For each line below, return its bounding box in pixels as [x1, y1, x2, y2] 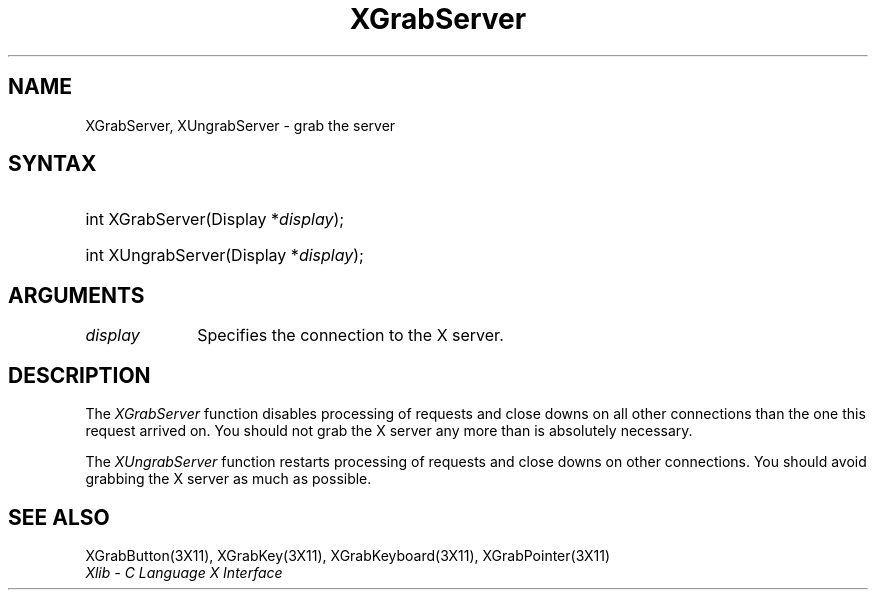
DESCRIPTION [8, 362, 151, 388]
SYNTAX [8, 151, 97, 177]
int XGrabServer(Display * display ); [85, 209, 345, 230]
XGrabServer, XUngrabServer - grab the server [85, 116, 396, 134]
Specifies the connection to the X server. [197, 325, 504, 346]
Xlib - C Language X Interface [85, 563, 283, 581]
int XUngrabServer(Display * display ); [85, 245, 364, 266]
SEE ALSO [8, 504, 110, 530]
